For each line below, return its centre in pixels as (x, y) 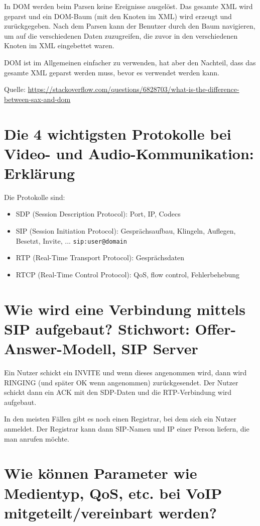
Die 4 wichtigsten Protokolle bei (118, 133)
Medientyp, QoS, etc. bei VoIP (113, 493)
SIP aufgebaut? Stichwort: (97, 328)
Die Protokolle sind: (35, 197)
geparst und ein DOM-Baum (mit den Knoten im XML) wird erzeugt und (118, 16)
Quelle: (15, 89)
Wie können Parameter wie (101, 473)
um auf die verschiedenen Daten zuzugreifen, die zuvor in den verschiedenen (121, 35)
